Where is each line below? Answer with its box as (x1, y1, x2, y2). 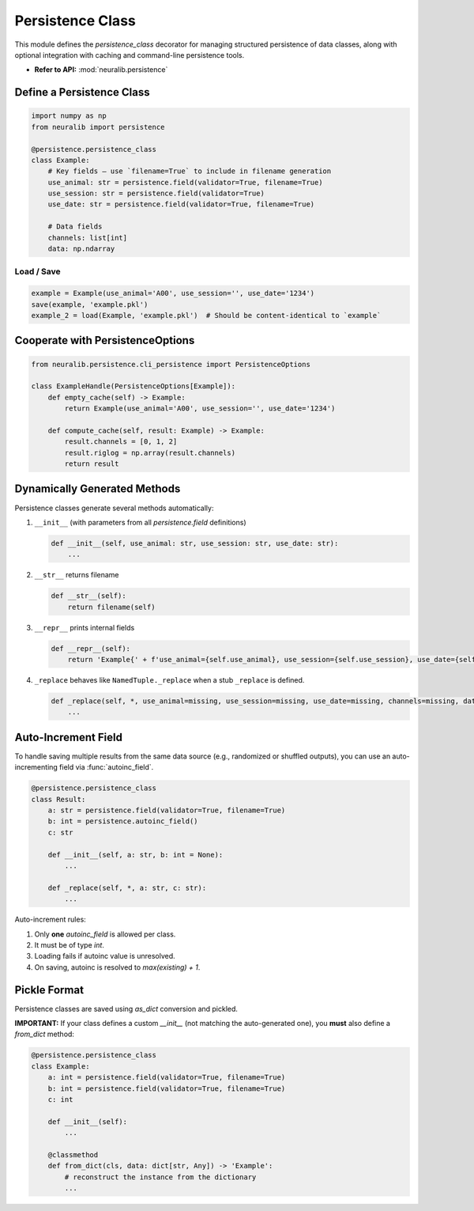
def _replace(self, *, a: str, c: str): (47, 883, 207, 892)
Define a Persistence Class (14, 85, 150, 99)
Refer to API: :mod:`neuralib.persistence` (34, 65, 168, 74)
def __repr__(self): (51, 644, 130, 653)
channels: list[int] (47, 233, 128, 242)
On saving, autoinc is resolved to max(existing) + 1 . (34, 962, 201, 972)
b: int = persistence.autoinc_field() (47, 817, 198, 826)
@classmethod (47, 1150, 99, 1159)
